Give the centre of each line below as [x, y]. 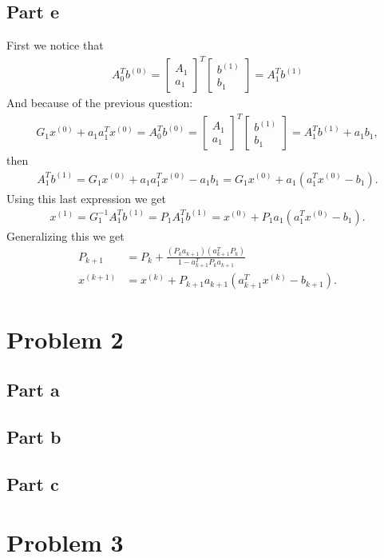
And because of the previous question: [100, 103]
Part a [33, 390]
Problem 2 [65, 339]
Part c [33, 483]
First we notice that [55, 45]
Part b [34, 436]
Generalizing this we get [65, 235]
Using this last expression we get [86, 198]
